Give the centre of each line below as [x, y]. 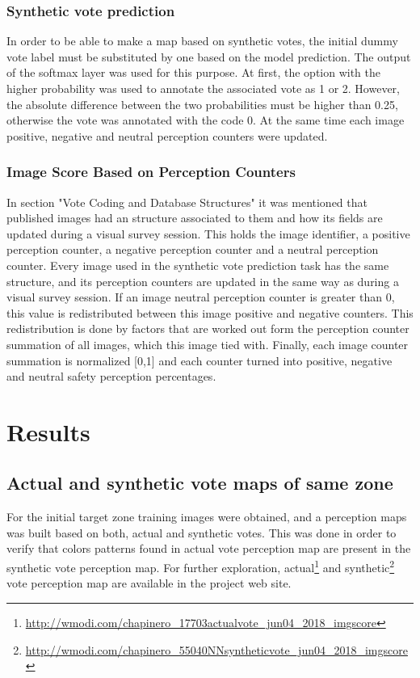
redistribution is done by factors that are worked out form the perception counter [208, 328]
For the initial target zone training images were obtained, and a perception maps [207, 517]
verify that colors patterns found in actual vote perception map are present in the [209, 548]
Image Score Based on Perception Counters [151, 172]
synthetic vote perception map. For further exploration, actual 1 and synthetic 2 [201, 566]
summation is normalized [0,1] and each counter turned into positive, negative [199, 360]
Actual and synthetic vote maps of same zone [200, 483]
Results [48, 431]
